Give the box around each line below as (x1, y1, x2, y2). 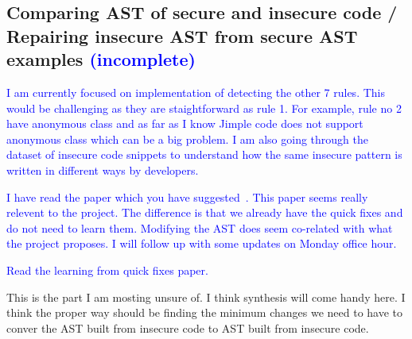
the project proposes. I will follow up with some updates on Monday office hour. (6, 235, 397, 252)
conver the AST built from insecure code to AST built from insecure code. (6, 319, 369, 336)
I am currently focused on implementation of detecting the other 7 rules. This (6, 83, 385, 100)
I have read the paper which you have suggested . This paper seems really (6, 188, 368, 205)
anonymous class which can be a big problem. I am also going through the (6, 130, 368, 147)
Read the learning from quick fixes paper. (6, 261, 208, 278)
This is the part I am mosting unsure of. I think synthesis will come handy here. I (6, 288, 406, 305)
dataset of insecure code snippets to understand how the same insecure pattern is (6, 146, 402, 163)
